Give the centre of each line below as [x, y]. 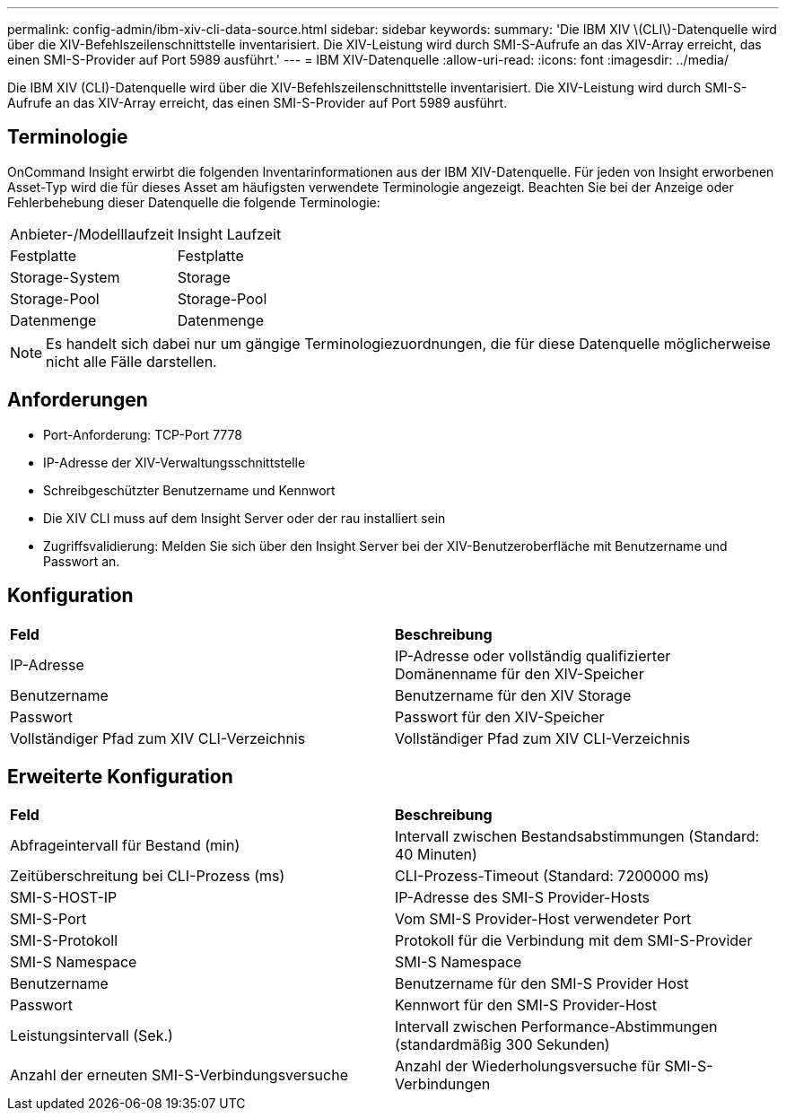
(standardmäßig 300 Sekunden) [502, 1045]
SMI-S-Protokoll [64, 941]
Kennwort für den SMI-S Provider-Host [526, 1005]
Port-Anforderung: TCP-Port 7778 [143, 434]
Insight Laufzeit [229, 234]
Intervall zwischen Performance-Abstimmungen [556, 1027]
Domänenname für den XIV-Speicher [520, 673]
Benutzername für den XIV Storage [513, 695]
